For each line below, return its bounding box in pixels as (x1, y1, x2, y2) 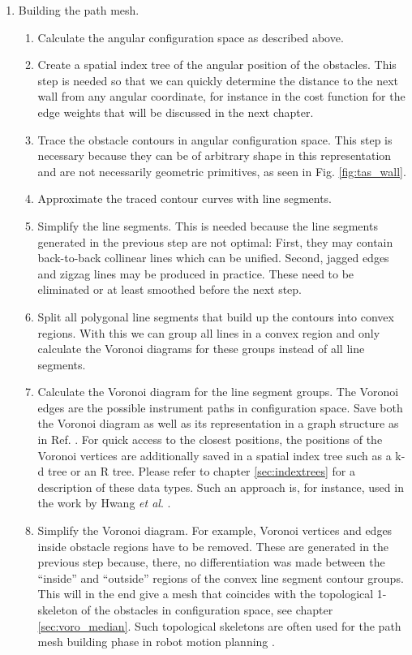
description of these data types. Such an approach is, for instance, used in (37, 478, 404, 495)
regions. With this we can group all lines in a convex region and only (37, 324, 380, 341)
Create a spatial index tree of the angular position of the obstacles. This (37, 56, 397, 73)
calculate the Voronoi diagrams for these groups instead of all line (37, 340, 365, 357)
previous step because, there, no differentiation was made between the (37, 554, 385, 571)
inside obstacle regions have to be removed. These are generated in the (37, 537, 389, 554)
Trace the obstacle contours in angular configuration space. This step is (37, 131, 393, 148)
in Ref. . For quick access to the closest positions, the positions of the (37, 431, 383, 448)
